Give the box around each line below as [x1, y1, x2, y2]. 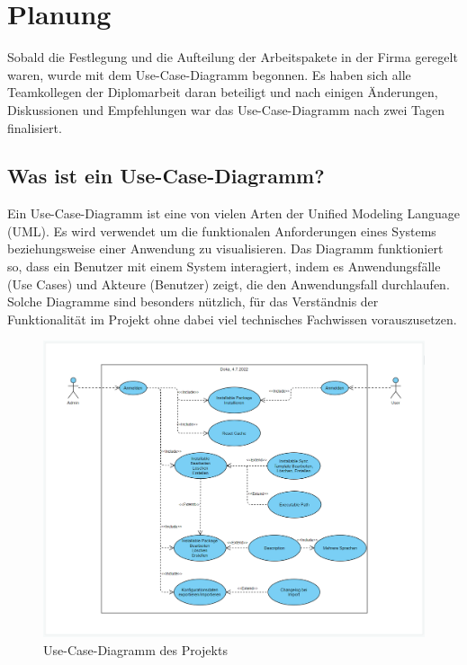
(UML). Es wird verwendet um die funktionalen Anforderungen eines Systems [7, 221, 436, 240]
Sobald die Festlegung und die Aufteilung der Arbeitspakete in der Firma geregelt [7, 48, 458, 66]
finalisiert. [7, 118, 62, 137]
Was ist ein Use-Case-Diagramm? [7, 162, 325, 190]
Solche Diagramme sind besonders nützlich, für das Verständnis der [7, 292, 379, 311]
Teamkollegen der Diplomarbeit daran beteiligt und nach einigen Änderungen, [7, 83, 438, 102]
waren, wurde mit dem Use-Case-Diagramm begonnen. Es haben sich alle [7, 65, 411, 84]
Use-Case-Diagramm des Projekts [43, 641, 228, 660]
